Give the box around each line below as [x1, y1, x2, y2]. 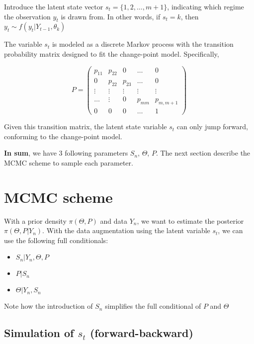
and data [100, 215, 127, 226]
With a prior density [4, 215, 67, 226]
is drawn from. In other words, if [61, 11, 161, 21]
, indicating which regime [167, 1, 244, 11]
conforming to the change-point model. [4, 131, 122, 141]
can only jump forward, [176, 121, 248, 132]
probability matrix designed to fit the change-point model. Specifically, [4, 48, 219, 59]
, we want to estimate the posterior [137, 215, 244, 226]
